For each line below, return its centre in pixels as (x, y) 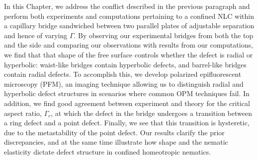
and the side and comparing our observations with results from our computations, (129, 45)
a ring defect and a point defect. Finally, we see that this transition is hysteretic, (127, 123)
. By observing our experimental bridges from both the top (164, 35)
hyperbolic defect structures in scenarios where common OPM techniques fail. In (127, 93)
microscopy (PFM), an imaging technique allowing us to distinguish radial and (124, 83)
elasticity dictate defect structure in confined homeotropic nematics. (108, 151)
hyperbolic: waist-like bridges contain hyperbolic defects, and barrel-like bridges (125, 64)
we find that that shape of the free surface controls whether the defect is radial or (129, 54)
